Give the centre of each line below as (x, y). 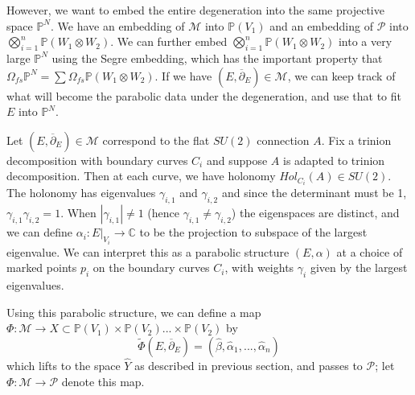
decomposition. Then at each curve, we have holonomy (141, 176)
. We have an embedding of (118, 25)
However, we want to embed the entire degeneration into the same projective (195, 10)
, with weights (259, 267)
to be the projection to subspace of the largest (253, 232)
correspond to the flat (156, 140)
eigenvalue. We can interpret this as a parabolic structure (148, 251)
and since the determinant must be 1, (314, 193)
